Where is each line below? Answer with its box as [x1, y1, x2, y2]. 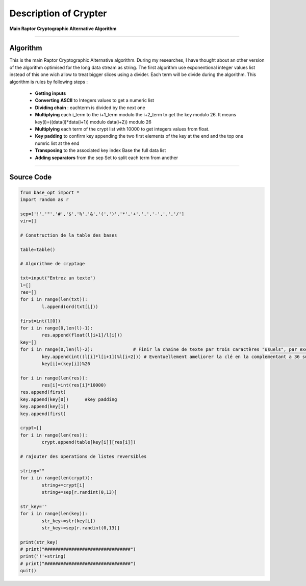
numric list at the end [35, 140, 80, 146]
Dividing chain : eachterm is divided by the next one [35, 105, 145, 111]
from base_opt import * [20, 189, 80, 195]
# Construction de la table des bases [20, 232, 117, 238]
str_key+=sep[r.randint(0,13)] [41, 525, 120, 530]
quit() [20, 568, 37, 574]
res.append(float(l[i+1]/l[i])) [41, 332, 122, 338]
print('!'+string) [20, 553, 66, 559]
